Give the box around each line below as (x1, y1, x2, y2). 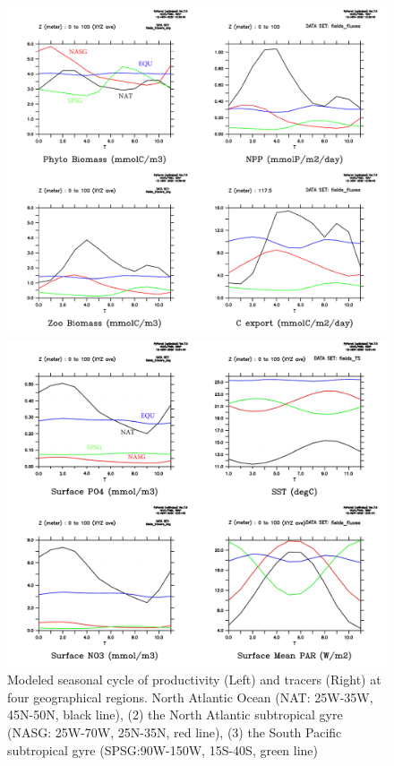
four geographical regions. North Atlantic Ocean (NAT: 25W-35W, (7, 687, 373, 706)
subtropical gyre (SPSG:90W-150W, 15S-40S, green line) (7, 740, 319, 759)
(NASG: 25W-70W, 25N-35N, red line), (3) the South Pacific (7, 723, 342, 742)
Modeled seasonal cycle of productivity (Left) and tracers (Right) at (7, 670, 381, 689)
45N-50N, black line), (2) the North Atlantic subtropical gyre (7, 705, 343, 724)
